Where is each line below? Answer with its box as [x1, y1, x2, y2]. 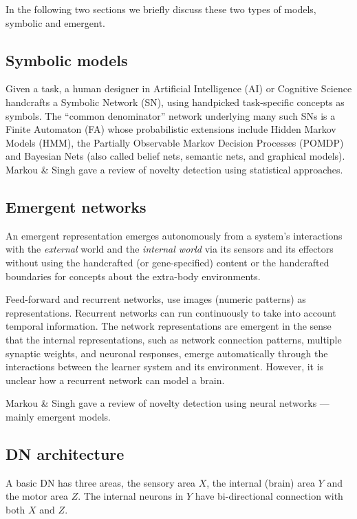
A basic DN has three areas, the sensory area [6, 475, 196, 489]
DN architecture [6, 443, 125, 464]
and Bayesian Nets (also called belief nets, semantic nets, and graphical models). [6, 149, 345, 163]
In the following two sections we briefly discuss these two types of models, [6, 2, 316, 16]
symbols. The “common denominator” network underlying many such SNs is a [6, 108, 336, 123]
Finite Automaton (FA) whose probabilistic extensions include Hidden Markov [6, 122, 336, 136]
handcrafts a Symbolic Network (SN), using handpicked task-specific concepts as [6, 94, 345, 109]
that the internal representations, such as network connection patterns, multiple [6, 332, 342, 346]
